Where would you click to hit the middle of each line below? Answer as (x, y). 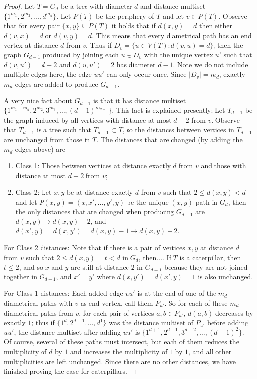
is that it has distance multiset (140, 100)
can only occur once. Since (147, 74)
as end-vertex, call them (117, 303)
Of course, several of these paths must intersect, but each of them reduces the (122, 342)
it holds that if (133, 26)
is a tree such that (64, 130)
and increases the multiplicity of (119, 351)
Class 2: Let (34, 192)
